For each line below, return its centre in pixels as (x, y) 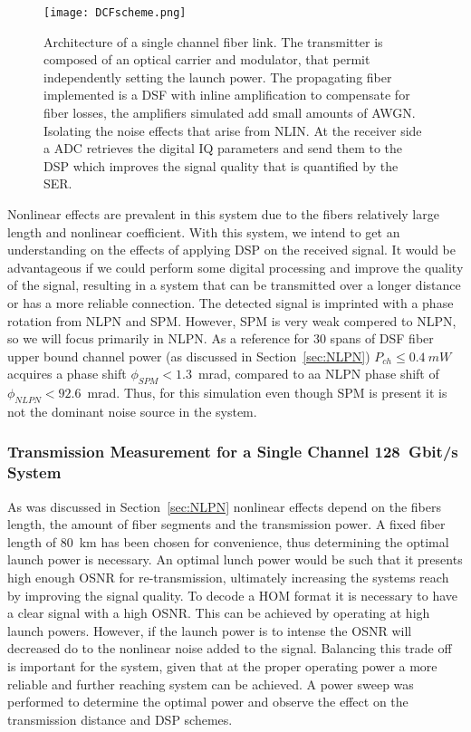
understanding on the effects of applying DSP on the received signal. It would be (231, 250)
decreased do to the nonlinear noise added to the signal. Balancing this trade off (230, 648)
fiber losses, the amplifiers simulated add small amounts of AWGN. (230, 113)
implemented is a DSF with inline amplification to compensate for (227, 95)
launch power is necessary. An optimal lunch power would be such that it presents (235, 559)
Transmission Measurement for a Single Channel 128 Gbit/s (233, 452)
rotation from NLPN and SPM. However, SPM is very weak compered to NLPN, (232, 320)
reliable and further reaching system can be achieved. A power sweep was (211, 684)
